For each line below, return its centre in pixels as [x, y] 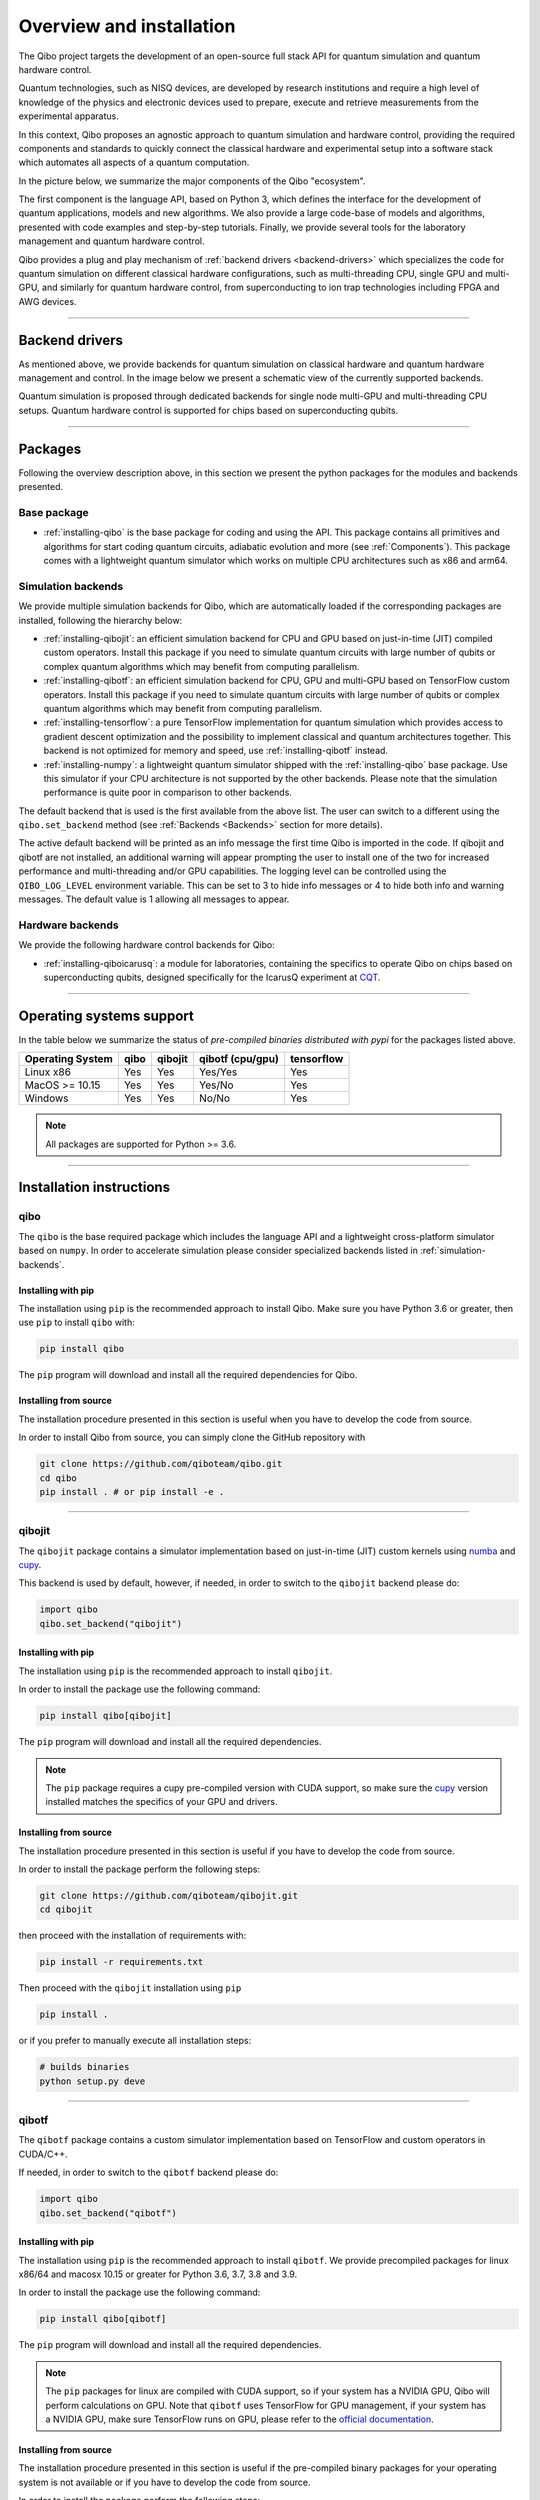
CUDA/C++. [43, 2154]
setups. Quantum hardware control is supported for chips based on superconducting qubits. [208, 410]
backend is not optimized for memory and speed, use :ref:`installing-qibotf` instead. [216, 751]
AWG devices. [47, 301]
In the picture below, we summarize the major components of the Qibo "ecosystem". [192, 181]
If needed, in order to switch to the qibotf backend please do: [148, 2172]
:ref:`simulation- [453, 1251]
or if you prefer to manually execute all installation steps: [135, 2041]
